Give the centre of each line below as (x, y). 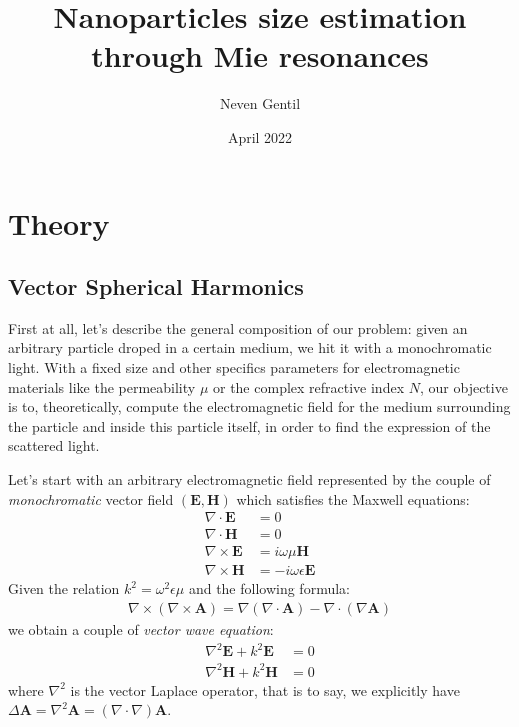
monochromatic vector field (91, 498)
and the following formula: (269, 588)
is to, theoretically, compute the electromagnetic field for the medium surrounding (259, 406)
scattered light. (54, 445)
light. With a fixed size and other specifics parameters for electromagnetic (234, 367)
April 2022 (260, 136)
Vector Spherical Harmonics (156, 286)
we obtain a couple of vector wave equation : (141, 628)
